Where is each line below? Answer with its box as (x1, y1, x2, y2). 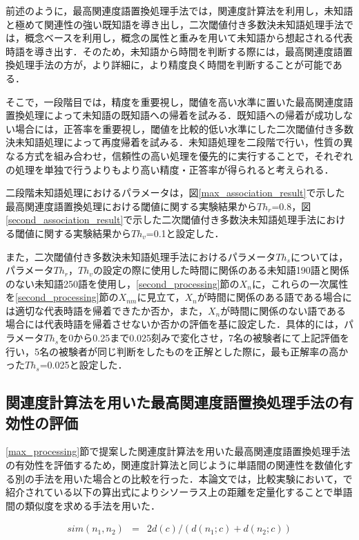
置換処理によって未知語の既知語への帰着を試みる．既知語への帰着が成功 (6, 108, 333, 122)
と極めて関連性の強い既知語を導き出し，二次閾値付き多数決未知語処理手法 (6, 17, 344, 31)
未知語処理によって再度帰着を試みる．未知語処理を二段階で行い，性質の (14, 135, 343, 149)
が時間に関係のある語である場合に (197, 290, 352, 304)
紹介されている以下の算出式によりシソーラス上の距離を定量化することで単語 (6, 485, 353, 499)
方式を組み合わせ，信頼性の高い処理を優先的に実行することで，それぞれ (24, 148, 353, 162)
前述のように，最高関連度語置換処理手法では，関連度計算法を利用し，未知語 (6, 3, 353, 17)
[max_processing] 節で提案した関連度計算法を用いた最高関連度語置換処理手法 (6, 444, 351, 458)
